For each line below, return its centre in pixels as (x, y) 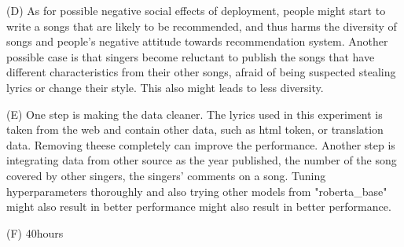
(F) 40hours (35, 232)
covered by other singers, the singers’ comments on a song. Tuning (166, 175)
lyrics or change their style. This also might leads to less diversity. (165, 87)
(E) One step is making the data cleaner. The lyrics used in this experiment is (195, 114)
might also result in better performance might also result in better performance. (199, 206)
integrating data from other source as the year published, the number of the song (202, 160)
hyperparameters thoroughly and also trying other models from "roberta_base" (197, 191)
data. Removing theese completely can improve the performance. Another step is (201, 144)
